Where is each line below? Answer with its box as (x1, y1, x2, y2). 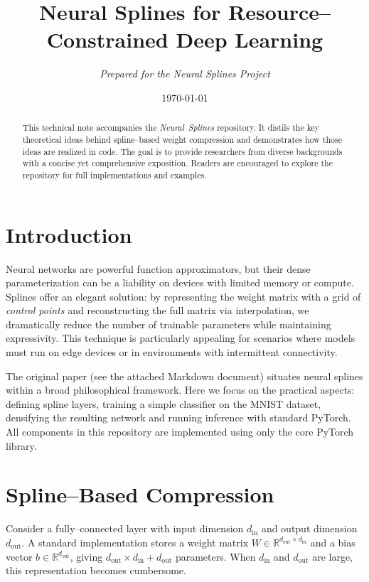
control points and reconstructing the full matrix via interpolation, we (6, 303, 309, 318)
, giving (70, 549, 103, 564)
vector (6, 549, 33, 564)
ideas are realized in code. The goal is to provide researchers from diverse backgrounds (22, 145, 343, 157)
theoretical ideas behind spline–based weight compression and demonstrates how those (22, 133, 342, 145)
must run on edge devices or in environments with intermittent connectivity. (6, 345, 338, 360)
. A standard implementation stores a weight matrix (21, 534, 249, 549)
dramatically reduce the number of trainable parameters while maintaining (6, 316, 331, 331)
